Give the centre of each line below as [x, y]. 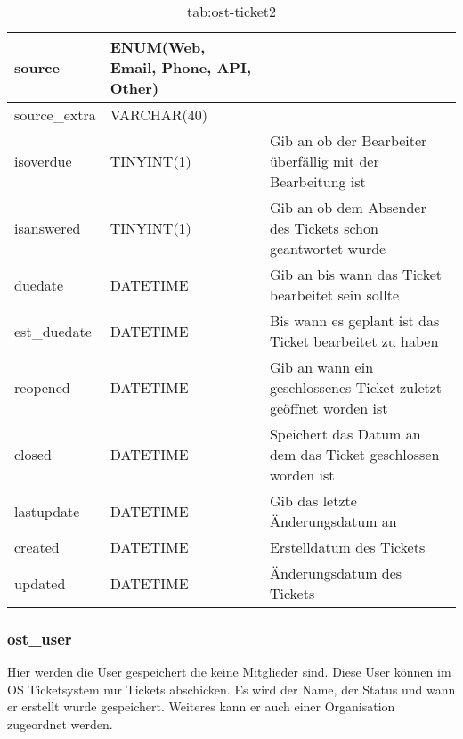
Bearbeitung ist [317, 181]
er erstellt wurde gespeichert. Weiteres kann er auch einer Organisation [201, 706]
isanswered [48, 228]
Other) [134, 88]
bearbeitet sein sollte [334, 295]
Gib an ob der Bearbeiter [348, 140]
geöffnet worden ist [329, 408]
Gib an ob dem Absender [348, 207]
